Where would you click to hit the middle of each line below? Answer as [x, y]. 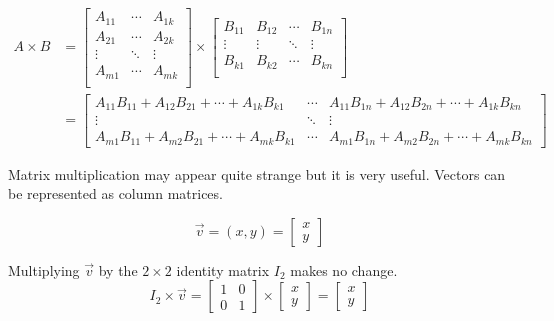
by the [118, 269]
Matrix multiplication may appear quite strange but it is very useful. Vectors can [257, 173]
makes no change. [344, 269]
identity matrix [223, 269]
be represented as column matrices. [115, 193]
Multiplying [44, 269]
